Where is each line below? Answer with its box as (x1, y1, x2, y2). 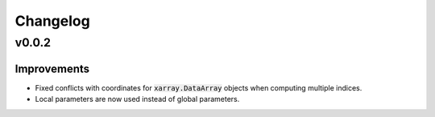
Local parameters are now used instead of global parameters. (35, 95, 240, 104)
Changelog (14, 12, 90, 30)
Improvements (14, 62, 90, 75)
